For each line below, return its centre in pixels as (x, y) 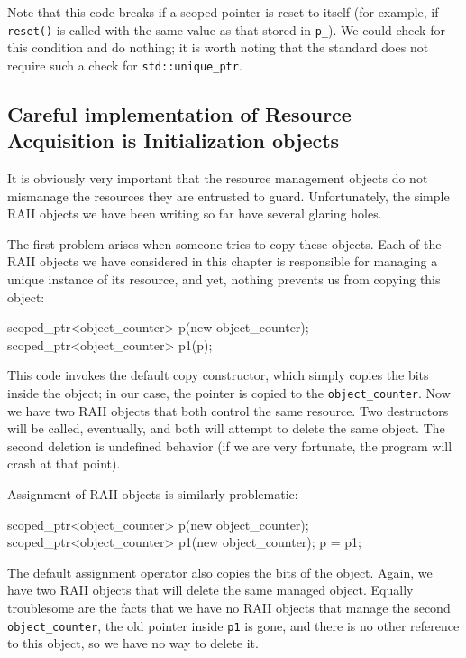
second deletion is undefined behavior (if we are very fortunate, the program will (230, 445)
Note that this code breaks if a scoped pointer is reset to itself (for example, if (223, 12)
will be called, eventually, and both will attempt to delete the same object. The (226, 428)
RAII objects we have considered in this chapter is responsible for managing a (223, 261)
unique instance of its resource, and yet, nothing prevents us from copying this (224, 279)
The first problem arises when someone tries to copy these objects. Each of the (224, 243)
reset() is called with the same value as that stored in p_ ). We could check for (226, 29)
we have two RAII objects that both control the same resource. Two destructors (228, 410)
